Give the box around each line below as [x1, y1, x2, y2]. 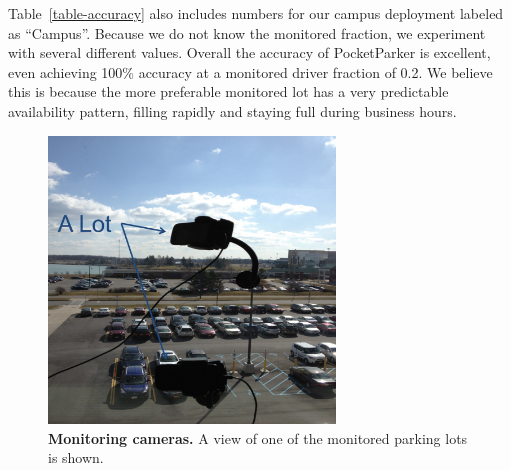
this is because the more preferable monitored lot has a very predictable [8, 81, 449, 102]
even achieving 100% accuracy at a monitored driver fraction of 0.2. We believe [8, 61, 493, 82]
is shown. [48, 447, 104, 468]
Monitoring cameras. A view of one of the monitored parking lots [48, 427, 468, 448]
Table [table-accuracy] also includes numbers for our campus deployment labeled [8, 3, 504, 23]
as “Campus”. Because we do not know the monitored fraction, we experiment [8, 22, 486, 43]
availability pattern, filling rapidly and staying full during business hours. [8, 100, 457, 121]
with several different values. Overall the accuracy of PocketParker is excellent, [8, 42, 491, 63]
